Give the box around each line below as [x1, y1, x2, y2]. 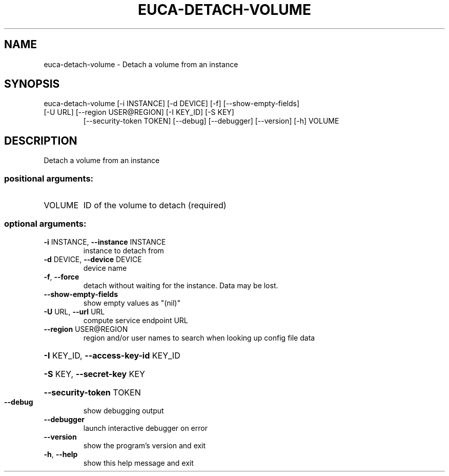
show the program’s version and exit [83, 441, 206, 450]
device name [83, 263, 127, 272]
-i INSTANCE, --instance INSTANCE [44, 237, 166, 246]
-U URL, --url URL [44, 307, 105, 316]
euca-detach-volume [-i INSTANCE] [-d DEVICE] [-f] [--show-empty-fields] [44, 99, 300, 108]
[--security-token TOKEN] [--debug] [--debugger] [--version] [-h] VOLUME [83, 116, 339, 126]
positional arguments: [4, 173, 94, 184]
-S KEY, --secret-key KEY [44, 368, 145, 379]
